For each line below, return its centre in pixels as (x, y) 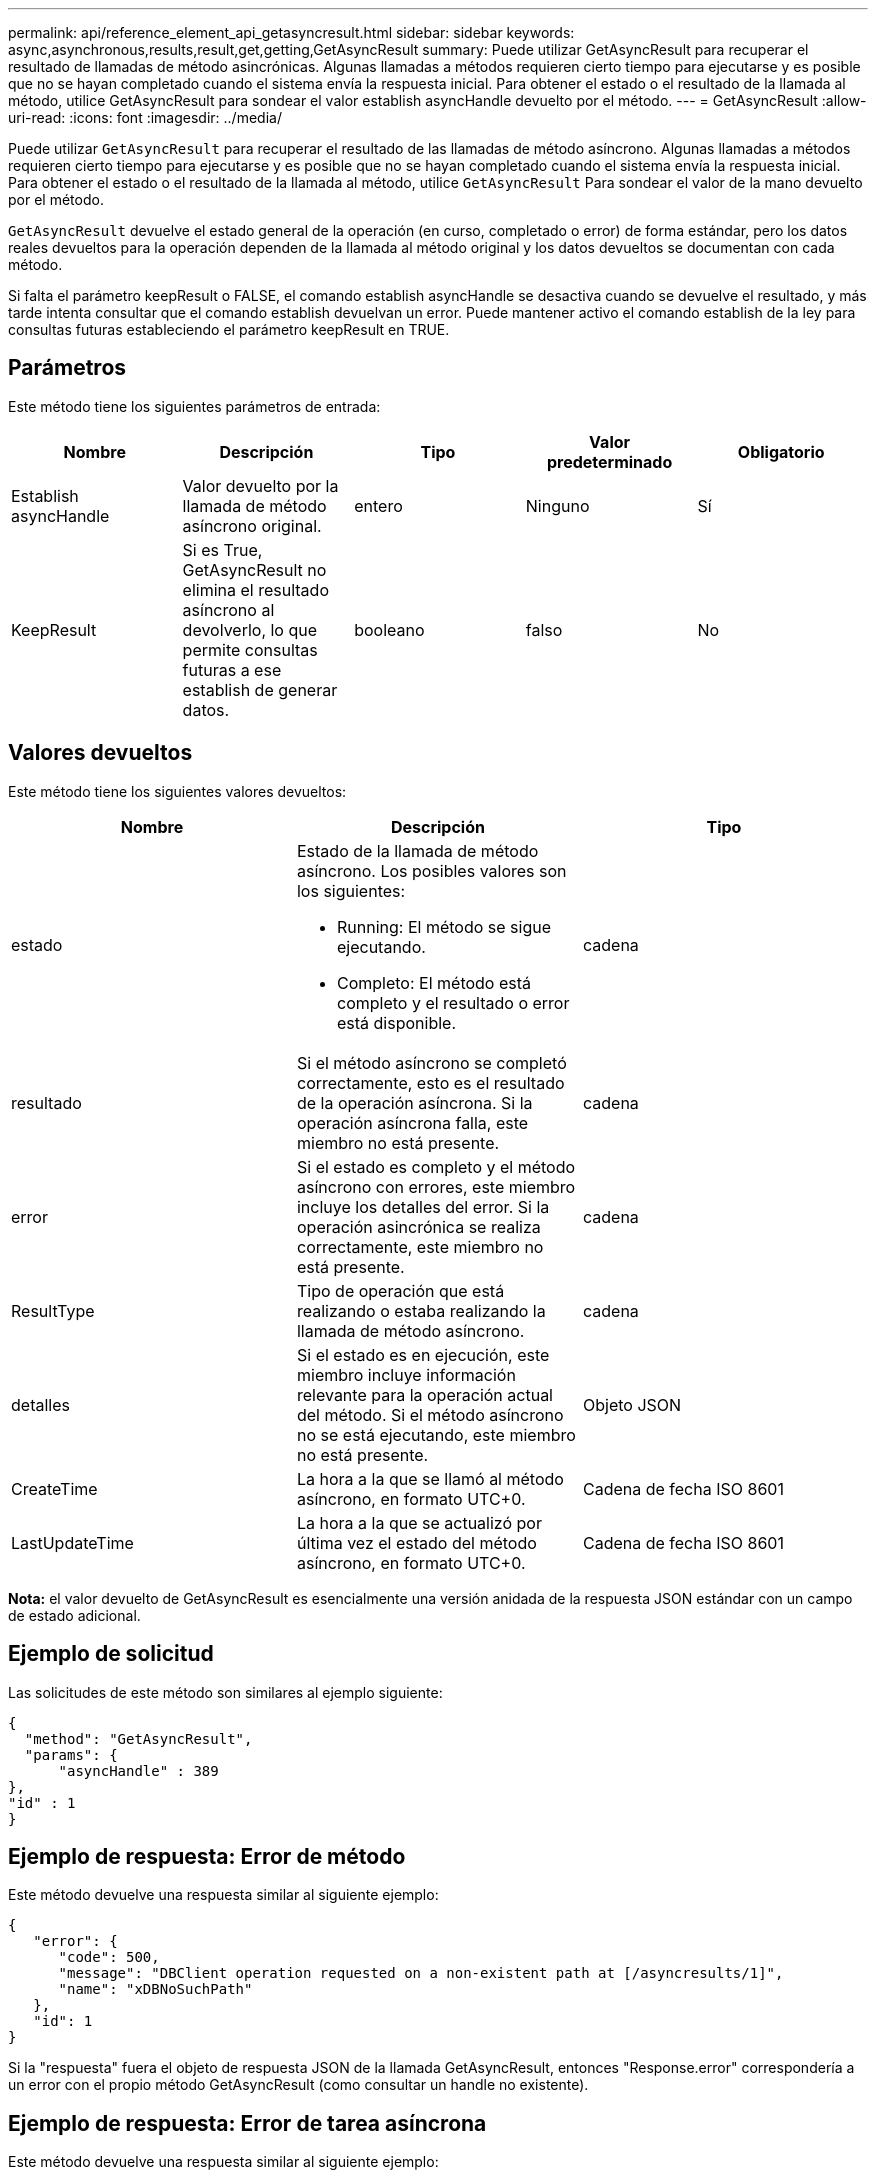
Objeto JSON (632, 1404)
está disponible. (396, 1022)
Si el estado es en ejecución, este (423, 1354)
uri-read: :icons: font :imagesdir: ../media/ (145, 117)
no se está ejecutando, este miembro (436, 1434)
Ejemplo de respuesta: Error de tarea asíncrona (247, 2123)
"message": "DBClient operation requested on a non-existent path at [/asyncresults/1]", (421, 1973)
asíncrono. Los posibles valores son (431, 870)
